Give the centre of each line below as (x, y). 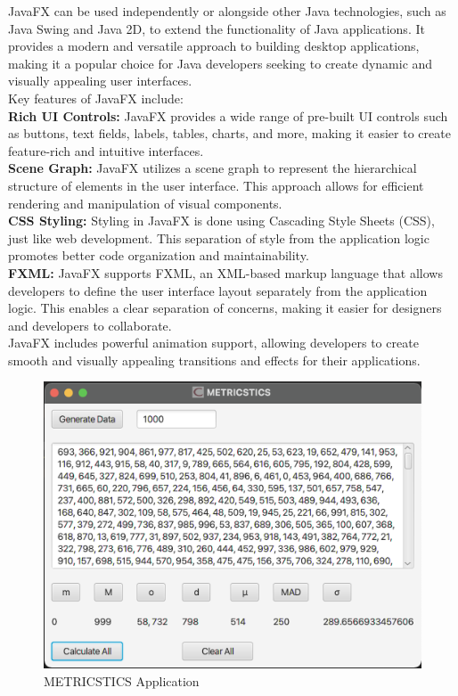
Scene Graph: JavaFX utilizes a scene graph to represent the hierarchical (213, 168)
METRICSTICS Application (122, 680)
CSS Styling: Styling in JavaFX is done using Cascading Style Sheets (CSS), (221, 221)
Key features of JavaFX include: (96, 98)
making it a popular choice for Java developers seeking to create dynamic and (221, 63)
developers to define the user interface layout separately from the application (218, 290)
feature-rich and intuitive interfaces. (106, 150)
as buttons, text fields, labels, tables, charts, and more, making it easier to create (229, 133)
